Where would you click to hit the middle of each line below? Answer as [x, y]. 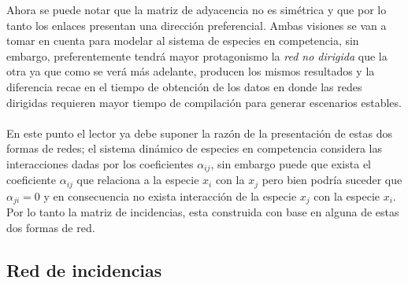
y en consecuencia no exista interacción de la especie [170, 195]
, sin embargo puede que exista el [291, 163]
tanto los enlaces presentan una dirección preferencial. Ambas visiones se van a [197, 25]
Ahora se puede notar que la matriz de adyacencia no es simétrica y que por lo [197, 9]
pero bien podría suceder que [332, 180]
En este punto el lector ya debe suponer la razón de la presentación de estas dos [199, 133]
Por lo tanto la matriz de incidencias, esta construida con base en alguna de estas [203, 212]
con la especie [347, 195]
